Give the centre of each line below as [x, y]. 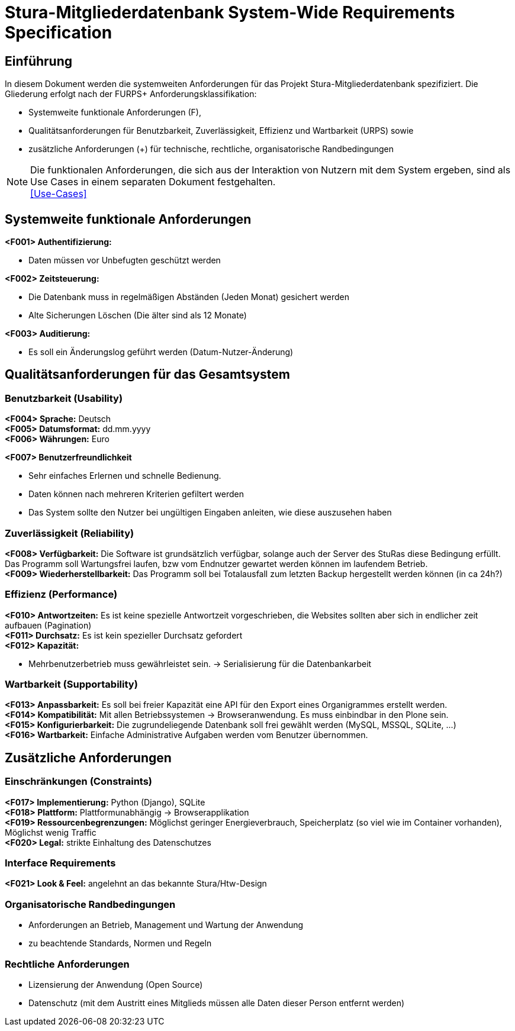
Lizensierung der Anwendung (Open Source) [116, 984]
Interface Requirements [60, 863]
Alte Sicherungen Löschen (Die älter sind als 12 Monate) [138, 315]
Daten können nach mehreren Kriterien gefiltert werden [136, 494]
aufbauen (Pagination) [48, 625]
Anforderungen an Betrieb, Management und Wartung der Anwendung [166, 925]
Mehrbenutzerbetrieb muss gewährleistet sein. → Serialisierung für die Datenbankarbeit [200, 663]
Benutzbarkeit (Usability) [64, 398]
